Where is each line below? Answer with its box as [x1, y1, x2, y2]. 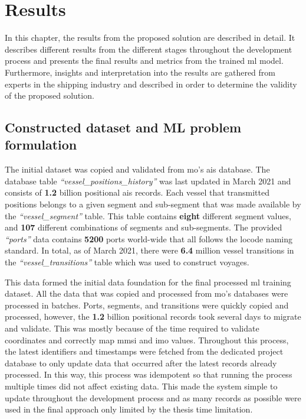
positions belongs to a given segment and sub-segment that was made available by [5, 198, 301, 210]
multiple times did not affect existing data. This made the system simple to [5, 379, 278, 392]
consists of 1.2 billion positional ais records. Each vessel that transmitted [5, 186, 269, 199]
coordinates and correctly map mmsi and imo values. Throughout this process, [5, 333, 289, 346]
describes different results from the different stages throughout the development [5, 43, 292, 55]
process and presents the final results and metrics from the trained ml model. [5, 54, 284, 67]
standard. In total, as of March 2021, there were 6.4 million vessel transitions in [5, 244, 294, 256]
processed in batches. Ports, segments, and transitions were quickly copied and [5, 298, 289, 311]
